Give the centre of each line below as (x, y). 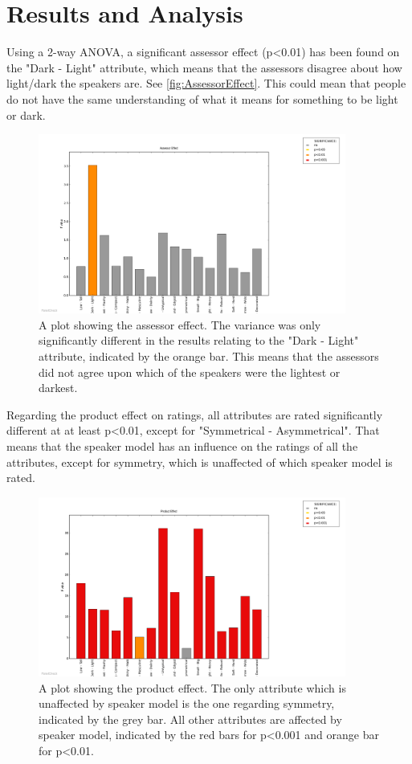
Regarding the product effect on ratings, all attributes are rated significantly (195, 414)
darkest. (58, 388)
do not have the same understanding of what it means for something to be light (202, 98)
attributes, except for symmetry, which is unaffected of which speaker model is (200, 462)
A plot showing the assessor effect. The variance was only (180, 324)
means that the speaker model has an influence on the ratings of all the (182, 446)
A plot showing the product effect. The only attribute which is (192, 687)
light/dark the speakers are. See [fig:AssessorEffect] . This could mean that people (206, 83)
